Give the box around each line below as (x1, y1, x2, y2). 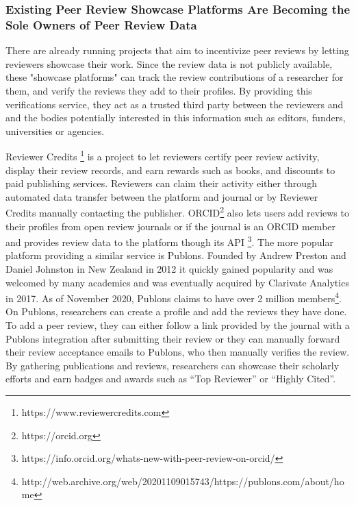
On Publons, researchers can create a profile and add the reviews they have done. (5, 304, 347, 319)
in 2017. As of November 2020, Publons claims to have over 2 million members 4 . (5, 289, 342, 305)
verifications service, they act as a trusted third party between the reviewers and (5, 97, 344, 111)
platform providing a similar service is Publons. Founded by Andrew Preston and (5, 248, 346, 262)
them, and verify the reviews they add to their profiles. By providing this (5, 83, 312, 97)
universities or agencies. (5, 123, 105, 138)
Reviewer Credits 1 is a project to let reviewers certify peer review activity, (5, 147, 320, 163)
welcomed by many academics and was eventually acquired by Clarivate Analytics (5, 275, 349, 289)
